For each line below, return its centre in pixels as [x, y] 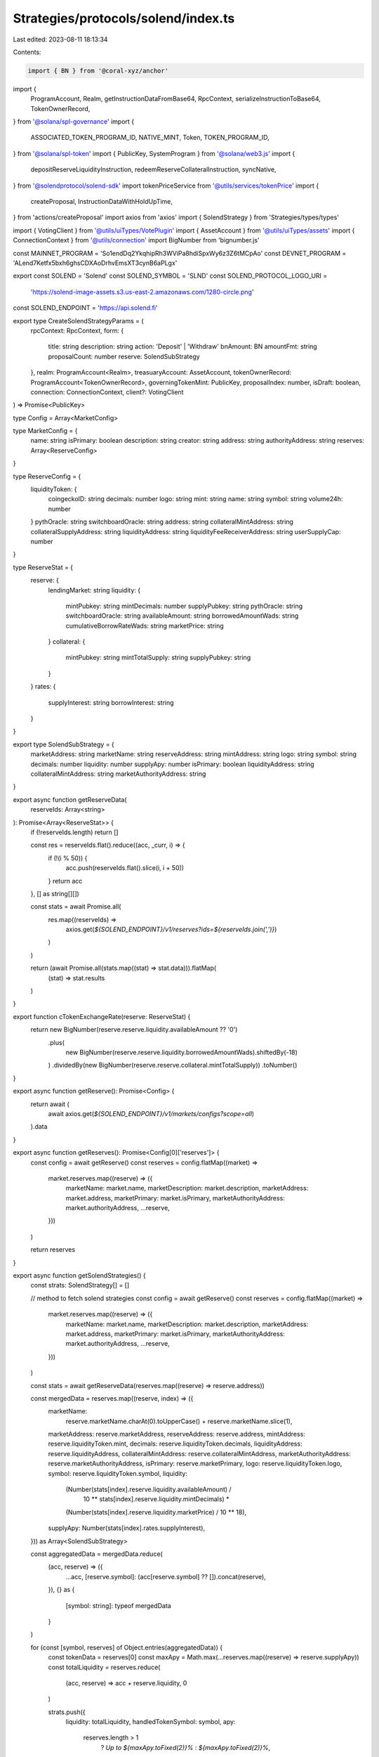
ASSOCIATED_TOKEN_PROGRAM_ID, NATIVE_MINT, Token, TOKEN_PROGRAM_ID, [150, 138]
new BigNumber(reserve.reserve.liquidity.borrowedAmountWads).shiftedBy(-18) [182, 1052]
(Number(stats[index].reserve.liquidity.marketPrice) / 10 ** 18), [156, 1512]
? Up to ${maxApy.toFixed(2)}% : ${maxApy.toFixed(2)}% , [186, 1747]
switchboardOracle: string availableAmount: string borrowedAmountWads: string [182, 616]
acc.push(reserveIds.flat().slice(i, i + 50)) [125, 868]
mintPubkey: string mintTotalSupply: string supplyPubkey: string [158, 658]
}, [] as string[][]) [55, 893]
